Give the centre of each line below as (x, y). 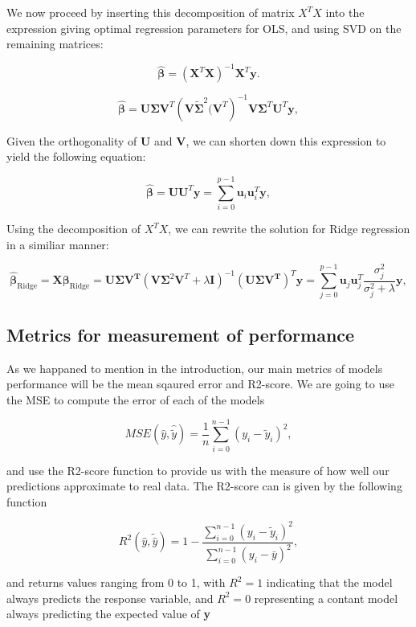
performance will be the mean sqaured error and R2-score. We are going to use (200, 384)
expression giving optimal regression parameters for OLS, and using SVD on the (204, 28)
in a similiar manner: (58, 244)
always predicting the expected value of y (108, 614)
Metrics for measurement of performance (181, 334)
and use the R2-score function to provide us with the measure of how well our (198, 470)
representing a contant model (326, 598)
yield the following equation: (76, 156)
